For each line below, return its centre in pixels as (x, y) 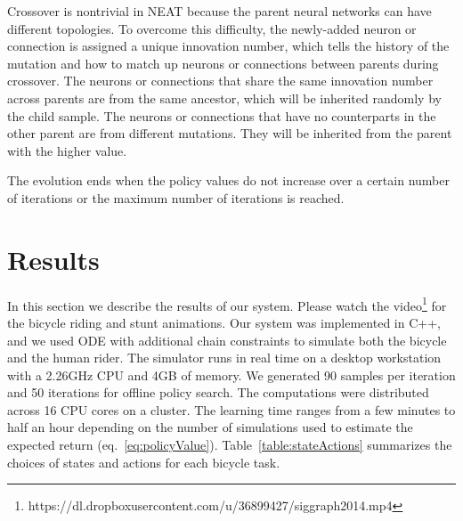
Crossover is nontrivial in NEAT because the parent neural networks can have (219, 11)
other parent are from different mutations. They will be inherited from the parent (230, 133)
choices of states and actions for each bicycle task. (144, 462)
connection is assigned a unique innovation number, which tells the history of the (228, 46)
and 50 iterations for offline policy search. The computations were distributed (218, 392)
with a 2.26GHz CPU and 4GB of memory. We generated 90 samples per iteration (231, 374)
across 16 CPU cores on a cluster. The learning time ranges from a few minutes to (231, 409)
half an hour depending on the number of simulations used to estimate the (210, 427)
